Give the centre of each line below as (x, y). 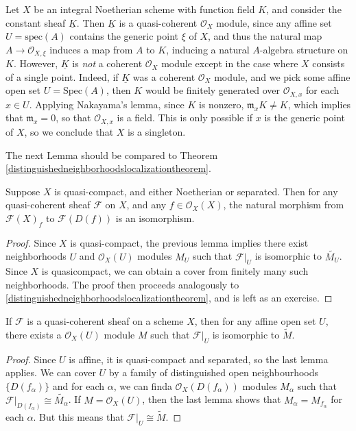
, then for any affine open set (255, 321)
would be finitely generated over (212, 90)
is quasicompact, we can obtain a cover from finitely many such (175, 271)
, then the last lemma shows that (212, 399)
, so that (73, 118)
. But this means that (79, 416)
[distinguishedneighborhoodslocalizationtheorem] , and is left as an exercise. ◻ (169, 298)
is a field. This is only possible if (185, 118)
